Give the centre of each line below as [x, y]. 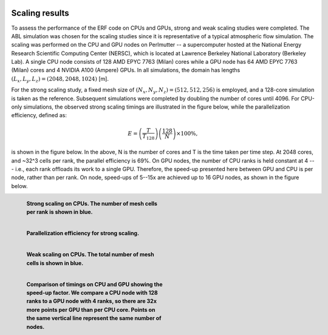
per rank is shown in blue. [60, 212]
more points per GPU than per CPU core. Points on [91, 310]
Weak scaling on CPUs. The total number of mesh [90, 254]
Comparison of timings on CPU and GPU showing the [94, 284]
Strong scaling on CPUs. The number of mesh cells [92, 203]
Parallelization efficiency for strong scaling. [83, 233]
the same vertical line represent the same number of [94, 318]
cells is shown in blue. [55, 263]
